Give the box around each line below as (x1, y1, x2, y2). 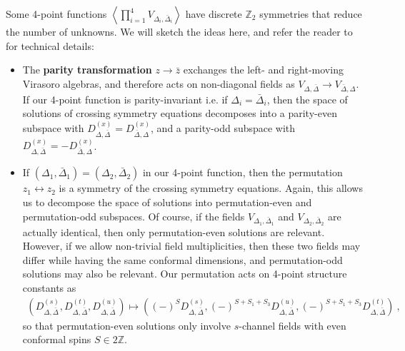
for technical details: (6, 38, 94, 53)
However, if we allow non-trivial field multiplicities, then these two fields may (22, 238, 361, 253)
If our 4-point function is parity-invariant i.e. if (22, 91, 228, 106)
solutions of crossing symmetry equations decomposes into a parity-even (22, 106, 337, 121)
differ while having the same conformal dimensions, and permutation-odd (22, 252, 343, 267)
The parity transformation (22, 62, 152, 77)
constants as (22, 280, 76, 295)
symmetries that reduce (259, 6, 362, 21)
